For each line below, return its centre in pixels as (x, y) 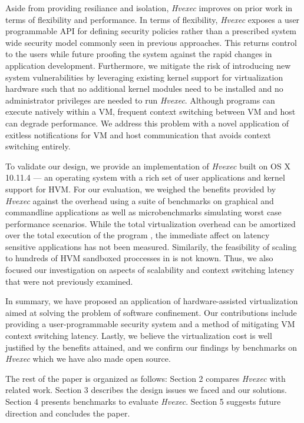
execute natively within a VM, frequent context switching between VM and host (151, 111)
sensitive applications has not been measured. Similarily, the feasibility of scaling (151, 246)
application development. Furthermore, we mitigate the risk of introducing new (148, 65)
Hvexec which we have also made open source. (88, 359)
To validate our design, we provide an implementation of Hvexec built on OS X (148, 166)
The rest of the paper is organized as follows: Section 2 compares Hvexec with (146, 378)
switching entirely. (38, 146)
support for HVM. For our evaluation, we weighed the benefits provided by (141, 189)
